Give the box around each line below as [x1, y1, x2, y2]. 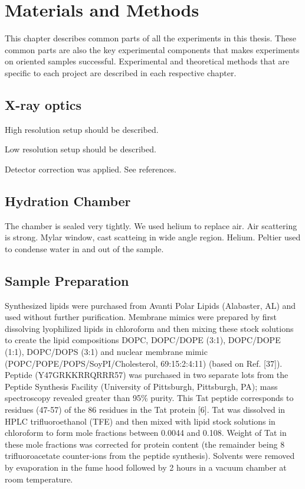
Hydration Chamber [5, 191, 131, 210]
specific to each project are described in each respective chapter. [5, 66, 237, 79]
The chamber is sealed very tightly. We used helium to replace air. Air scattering [5, 219, 297, 232]
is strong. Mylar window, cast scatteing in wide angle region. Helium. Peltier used [5, 231, 301, 243]
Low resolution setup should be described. [5, 143, 156, 155]
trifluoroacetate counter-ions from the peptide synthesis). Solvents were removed [5, 449, 295, 462]
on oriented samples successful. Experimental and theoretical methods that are [5, 55, 290, 67]
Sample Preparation [5, 271, 129, 289]
